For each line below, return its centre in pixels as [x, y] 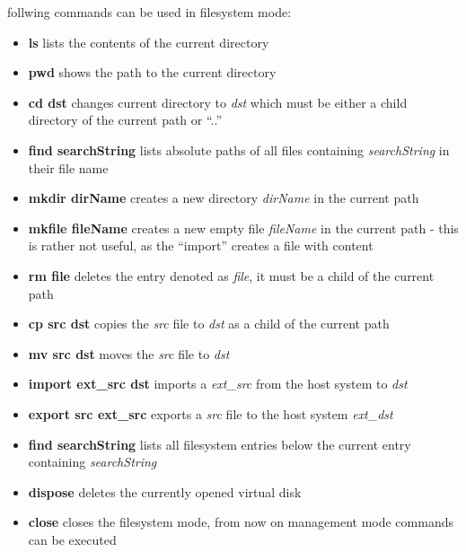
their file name [68, 167]
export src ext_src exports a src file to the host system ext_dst [211, 413]
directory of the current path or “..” [125, 120]
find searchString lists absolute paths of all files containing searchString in [239, 149]
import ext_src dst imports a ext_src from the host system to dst [218, 384]
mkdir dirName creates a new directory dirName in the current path [224, 198]
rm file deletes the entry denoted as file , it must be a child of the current [231, 275]
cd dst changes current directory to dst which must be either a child [218, 102]
